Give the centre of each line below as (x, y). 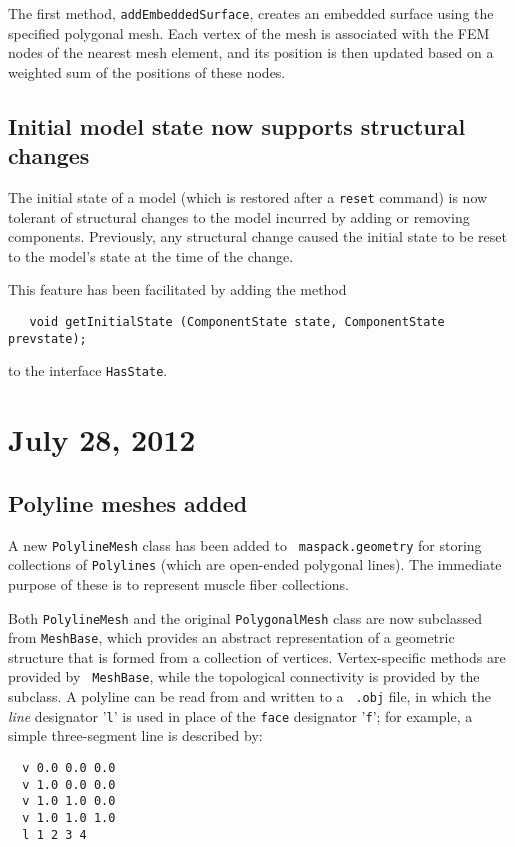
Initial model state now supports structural (237, 125)
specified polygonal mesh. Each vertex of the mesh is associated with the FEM (249, 32)
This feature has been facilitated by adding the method (177, 289)
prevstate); (47, 338)
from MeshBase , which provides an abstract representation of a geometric (231, 637)
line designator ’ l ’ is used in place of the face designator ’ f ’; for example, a (240, 715)
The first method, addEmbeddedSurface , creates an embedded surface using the (251, 13)
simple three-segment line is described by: (135, 735)
